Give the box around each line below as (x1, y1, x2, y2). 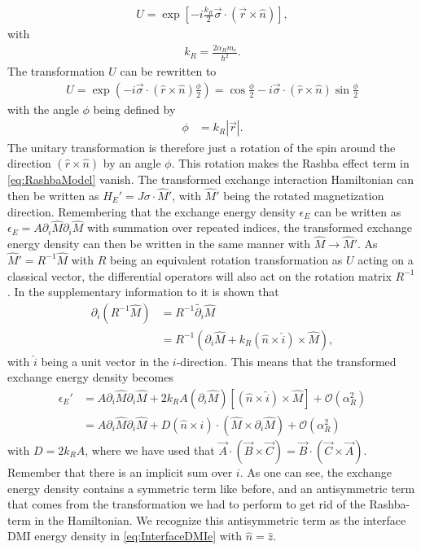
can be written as (314, 203, 401, 220)
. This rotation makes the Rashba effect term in (171, 155, 410, 172)
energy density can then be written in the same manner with (7, 235, 311, 252)
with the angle (7, 100, 79, 117)
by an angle (103, 155, 161, 172)
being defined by (93, 100, 176, 117)
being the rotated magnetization (223, 186, 384, 203)
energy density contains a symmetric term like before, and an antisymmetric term (7, 479, 415, 496)
